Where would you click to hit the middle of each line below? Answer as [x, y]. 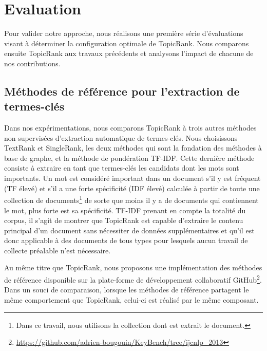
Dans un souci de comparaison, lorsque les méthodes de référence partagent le [127, 290]
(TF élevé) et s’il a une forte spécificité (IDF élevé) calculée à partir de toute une [132, 188]
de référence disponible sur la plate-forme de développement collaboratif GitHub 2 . [133, 279]
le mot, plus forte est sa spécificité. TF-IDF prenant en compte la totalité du [125, 210]
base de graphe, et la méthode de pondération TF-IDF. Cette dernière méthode [129, 158]
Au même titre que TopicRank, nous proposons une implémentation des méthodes [133, 267]
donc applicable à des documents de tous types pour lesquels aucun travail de [126, 240]
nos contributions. [32, 63]
